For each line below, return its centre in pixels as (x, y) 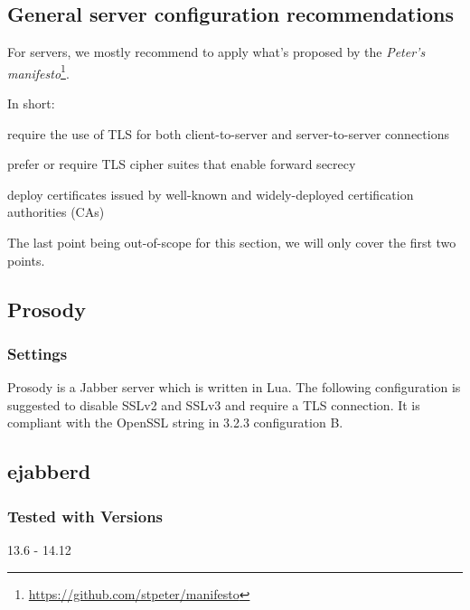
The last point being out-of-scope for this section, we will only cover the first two (232, 243)
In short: (31, 103)
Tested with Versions (85, 516)
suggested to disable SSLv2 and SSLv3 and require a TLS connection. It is (214, 404)
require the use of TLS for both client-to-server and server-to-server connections (228, 133)
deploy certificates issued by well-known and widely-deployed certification (211, 194)
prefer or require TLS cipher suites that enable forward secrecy (182, 164)
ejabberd (49, 471)
